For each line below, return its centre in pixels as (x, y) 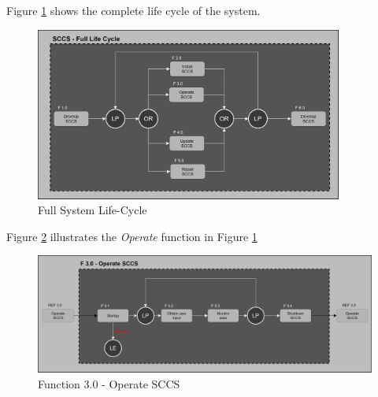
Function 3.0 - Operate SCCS (109, 384)
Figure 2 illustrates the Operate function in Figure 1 (132, 236)
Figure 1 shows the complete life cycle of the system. (133, 10)
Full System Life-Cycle (93, 210)
